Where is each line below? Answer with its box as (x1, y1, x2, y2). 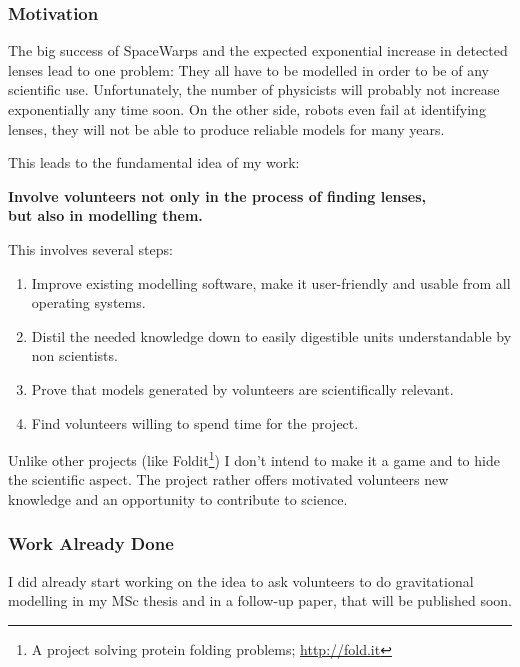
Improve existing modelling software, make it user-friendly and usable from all (31, 272, 511, 293)
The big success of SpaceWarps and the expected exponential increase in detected (8, 40, 508, 61)
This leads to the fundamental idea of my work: (8, 152, 300, 173)
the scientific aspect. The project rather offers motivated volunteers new (8, 469, 449, 490)
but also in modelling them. (8, 205, 203, 226)
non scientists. (31, 345, 118, 366)
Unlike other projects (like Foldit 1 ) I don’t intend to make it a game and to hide (8, 447, 500, 470)
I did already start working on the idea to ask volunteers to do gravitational (8, 570, 474, 591)
